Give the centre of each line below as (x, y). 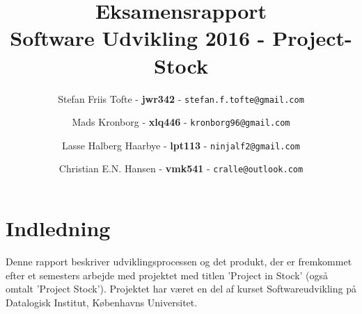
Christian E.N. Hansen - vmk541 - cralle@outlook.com (181, 168)
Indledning (58, 228)
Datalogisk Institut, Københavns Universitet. (102, 302)
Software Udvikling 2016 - (137, 38)
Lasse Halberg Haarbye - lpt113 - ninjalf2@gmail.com (181, 145)
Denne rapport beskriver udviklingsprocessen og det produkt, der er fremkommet (179, 262)
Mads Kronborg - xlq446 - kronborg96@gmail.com (181, 122)
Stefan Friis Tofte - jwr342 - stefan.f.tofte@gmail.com (181, 98)
